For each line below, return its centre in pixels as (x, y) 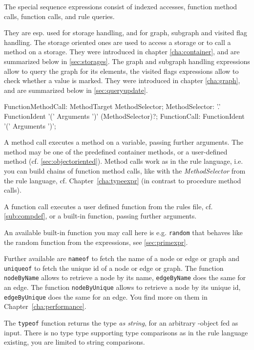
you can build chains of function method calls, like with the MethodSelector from (125, 170)
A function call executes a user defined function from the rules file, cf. (108, 206)
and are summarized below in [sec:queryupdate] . (76, 90)
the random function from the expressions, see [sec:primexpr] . (96, 242)
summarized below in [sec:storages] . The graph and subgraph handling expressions (127, 61)
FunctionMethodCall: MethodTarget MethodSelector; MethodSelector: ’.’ (112, 106)
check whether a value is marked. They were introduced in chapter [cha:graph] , (122, 80)
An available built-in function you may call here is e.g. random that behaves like (123, 232)
